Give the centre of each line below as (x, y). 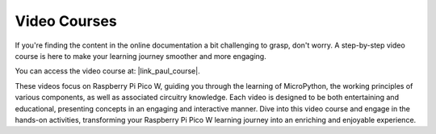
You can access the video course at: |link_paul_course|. (108, 71)
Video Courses (66, 21)
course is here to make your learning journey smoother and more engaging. (140, 56)
